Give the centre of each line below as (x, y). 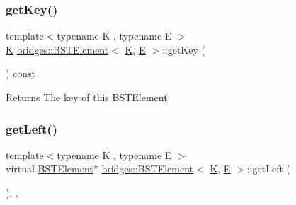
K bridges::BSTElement (57, 49)
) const (21, 73)
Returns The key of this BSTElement (87, 97)
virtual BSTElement (50, 169)
